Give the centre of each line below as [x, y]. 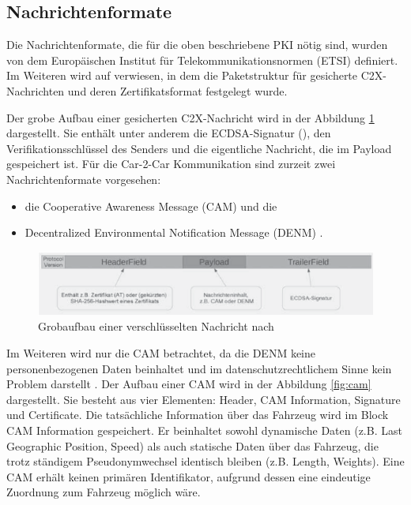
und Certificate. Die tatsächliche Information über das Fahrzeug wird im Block [198, 415]
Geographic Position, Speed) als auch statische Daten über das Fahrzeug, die [192, 445]
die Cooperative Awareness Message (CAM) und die [151, 206]
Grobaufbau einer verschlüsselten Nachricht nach [156, 326]
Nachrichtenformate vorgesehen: [84, 179]
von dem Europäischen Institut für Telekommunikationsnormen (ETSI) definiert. [202, 60]
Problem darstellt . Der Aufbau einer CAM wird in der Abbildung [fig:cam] [189, 384]
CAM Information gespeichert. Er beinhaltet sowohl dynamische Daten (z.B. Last [204, 430]
